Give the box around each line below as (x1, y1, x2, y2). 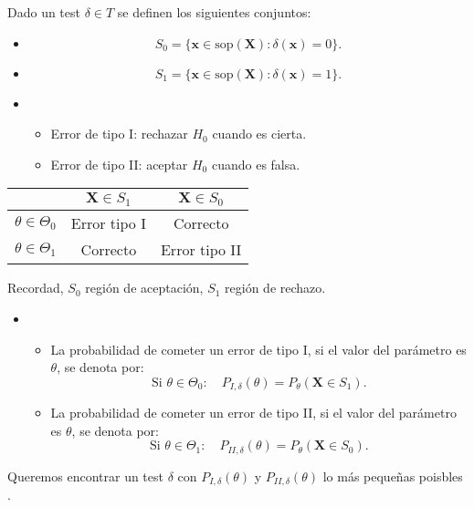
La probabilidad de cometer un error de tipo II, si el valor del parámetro (50, 403, 457, 422)
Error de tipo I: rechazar (50, 124, 188, 143)
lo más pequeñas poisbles (322, 466, 463, 485)
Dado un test (7, 3, 80, 21)
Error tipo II (160, 239, 242, 261)
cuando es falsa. (211, 154, 300, 173)
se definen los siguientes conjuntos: (117, 3, 311, 21)
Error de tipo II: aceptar (50, 154, 188, 173)
